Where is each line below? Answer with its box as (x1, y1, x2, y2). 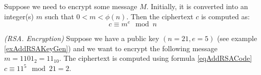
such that (44, 11, 74, 21)
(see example (217, 33, 257, 44)
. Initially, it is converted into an (146, 1, 248, 11)
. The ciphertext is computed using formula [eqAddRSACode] (59, 53, 252, 63)
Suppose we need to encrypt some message (4, 1, 137, 11)
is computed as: (201, 11, 250, 21)
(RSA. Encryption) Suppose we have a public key (4, 33, 159, 44)
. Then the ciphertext (126, 11, 194, 21)
